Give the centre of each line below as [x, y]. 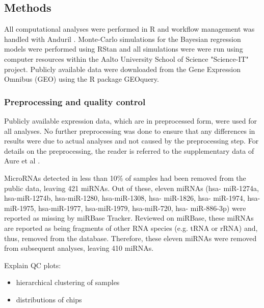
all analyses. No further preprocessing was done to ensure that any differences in [130, 131]
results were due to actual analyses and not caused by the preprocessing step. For [131, 141]
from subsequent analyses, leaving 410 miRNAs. [79, 248]
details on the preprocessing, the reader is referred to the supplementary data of [129, 150]
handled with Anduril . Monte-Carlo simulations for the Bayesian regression [123, 39]
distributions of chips [49, 299]
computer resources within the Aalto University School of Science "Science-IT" [126, 58]
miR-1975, [20, 208]
